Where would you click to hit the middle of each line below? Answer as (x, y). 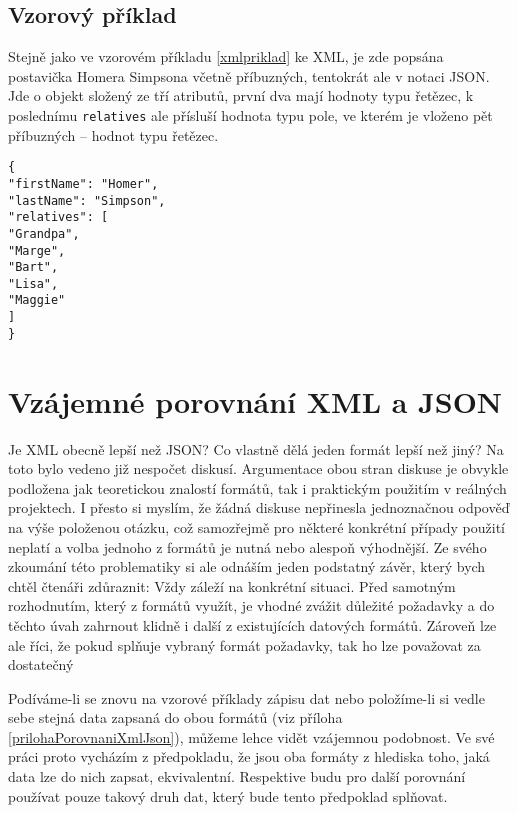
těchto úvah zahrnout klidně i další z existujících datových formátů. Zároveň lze (252, 624)
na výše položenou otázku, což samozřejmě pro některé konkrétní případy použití (256, 526)
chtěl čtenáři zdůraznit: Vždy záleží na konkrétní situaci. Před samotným (232, 585)
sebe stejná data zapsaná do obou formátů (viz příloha (175, 717)
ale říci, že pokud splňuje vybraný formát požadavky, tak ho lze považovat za (244, 644)
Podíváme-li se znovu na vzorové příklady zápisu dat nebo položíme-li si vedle (246, 697)
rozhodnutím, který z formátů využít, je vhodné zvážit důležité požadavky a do (251, 605)
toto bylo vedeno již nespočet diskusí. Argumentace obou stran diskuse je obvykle (258, 468)
